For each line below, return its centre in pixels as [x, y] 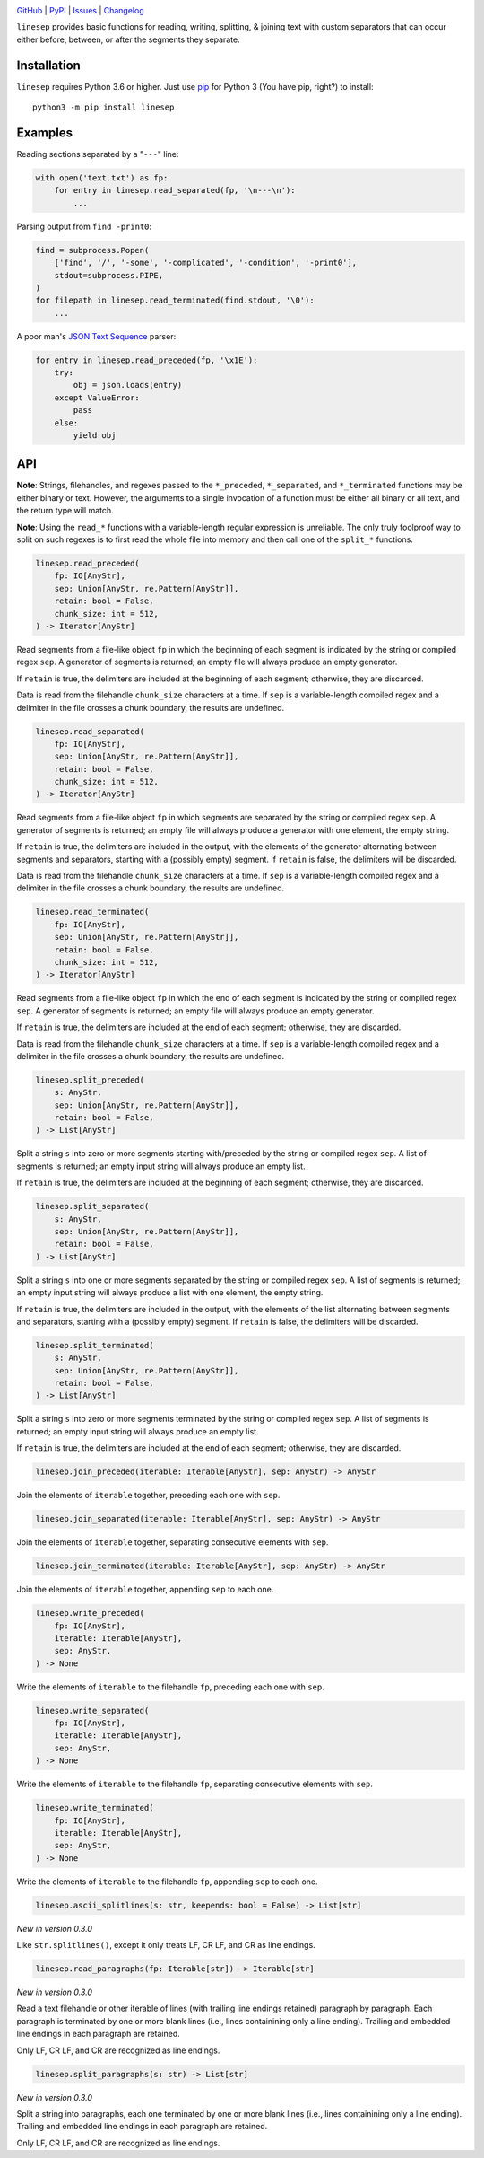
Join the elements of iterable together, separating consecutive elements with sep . [173, 1542]
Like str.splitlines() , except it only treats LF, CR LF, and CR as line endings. [166, 1945]
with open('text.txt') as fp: [102, 178]
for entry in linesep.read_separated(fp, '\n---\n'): [175, 190]
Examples [45, 132]
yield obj [95, 435]
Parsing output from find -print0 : [84, 226]
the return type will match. [65, 511]
